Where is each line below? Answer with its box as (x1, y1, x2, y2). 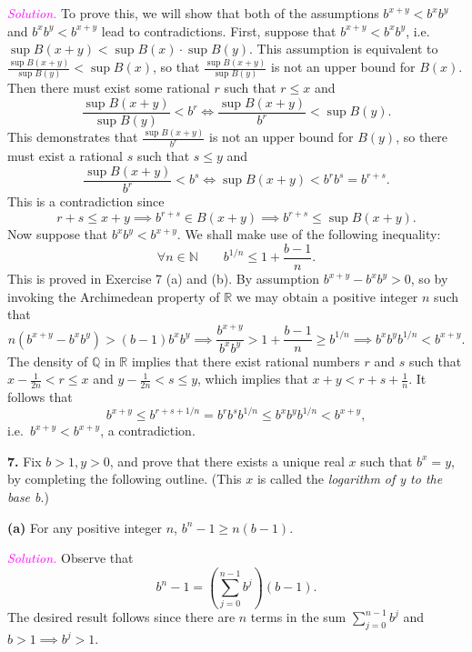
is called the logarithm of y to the (256, 469, 443, 488)
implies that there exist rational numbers (131, 351, 360, 370)
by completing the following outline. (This (7, 469, 242, 488)
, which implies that (197, 369, 308, 388)
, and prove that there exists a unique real (109, 451, 345, 470)
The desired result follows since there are (7, 607, 236, 627)
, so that (152, 57, 200, 76)
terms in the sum (250, 607, 346, 627)
